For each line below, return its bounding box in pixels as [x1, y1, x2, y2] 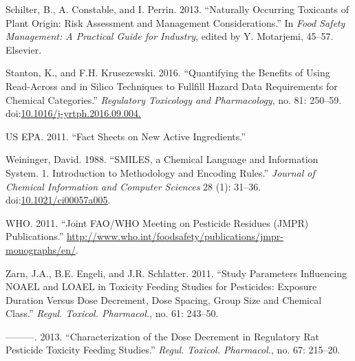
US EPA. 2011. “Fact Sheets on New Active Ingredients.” [6, 129, 246, 143]
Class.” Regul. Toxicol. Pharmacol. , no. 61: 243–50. [6, 306, 219, 320]
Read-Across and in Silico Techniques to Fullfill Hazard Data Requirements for [6, 78, 338, 93]
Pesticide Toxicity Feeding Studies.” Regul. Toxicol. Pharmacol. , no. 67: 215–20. [6, 342, 341, 357]
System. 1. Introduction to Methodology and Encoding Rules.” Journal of [6, 165, 315, 179]
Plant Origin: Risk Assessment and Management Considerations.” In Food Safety [6, 15, 345, 30]
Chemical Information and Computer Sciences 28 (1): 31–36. [6, 179, 261, 193]
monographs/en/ [6, 242, 76, 256]
